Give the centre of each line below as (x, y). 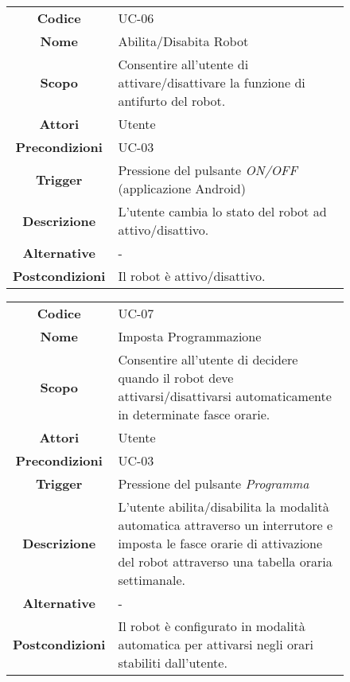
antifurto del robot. (172, 101)
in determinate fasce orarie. (194, 414)
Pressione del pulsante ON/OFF (208, 170)
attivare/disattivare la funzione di (212, 82)
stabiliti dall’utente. (173, 663)
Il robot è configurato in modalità (212, 626)
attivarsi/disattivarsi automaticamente (225, 396)
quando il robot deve (176, 378)
